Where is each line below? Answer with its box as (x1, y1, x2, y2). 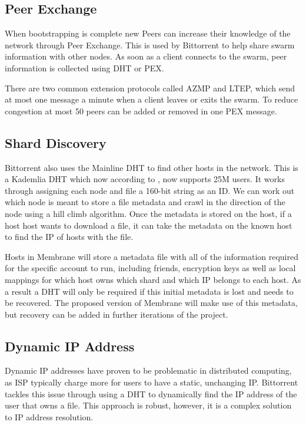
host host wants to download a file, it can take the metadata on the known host (5, 219, 292, 231)
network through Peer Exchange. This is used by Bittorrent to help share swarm (5, 38, 295, 51)
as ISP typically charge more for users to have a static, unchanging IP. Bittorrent (5, 376, 298, 388)
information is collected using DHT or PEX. (5, 61, 164, 74)
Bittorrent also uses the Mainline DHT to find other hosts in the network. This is (5, 161, 298, 173)
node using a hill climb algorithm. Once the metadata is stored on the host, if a (5, 207, 292, 219)
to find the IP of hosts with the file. (5, 230, 134, 243)
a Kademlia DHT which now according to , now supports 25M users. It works (5, 173, 285, 185)
